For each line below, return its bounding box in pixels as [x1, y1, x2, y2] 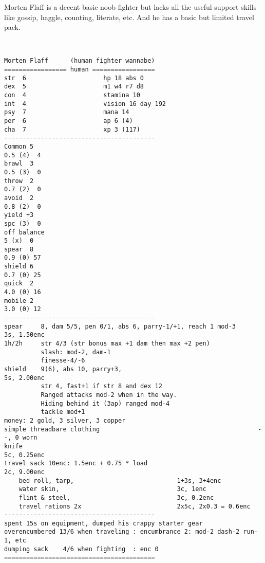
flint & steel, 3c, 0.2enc [18, 494, 214, 501]
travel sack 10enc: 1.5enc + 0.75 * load [4, 460, 148, 467]
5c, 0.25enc [4, 451, 45, 459]
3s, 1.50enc [4, 331, 45, 339]
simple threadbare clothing [4, 425, 100, 433]
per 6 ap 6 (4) [4, 117, 133, 124]
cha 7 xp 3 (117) [4, 125, 140, 133]
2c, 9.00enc [4, 468, 45, 476]
